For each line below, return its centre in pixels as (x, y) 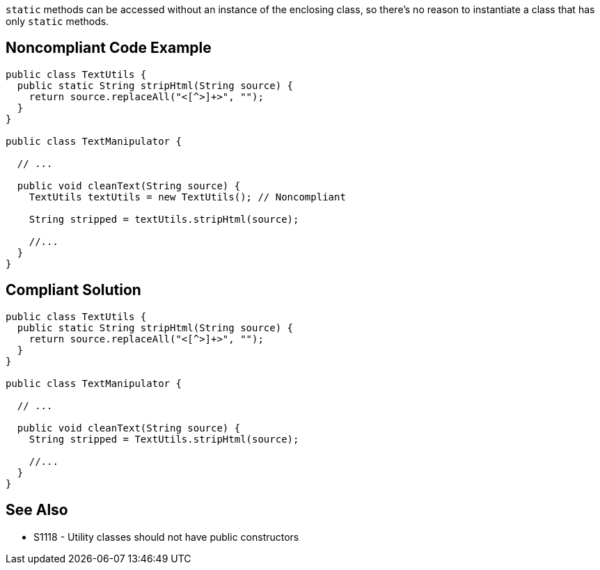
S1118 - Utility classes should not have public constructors (166, 537)
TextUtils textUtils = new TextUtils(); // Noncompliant (187, 197)
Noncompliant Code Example (109, 48)
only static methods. (57, 21)
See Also (37, 510)
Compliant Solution (73, 290)
